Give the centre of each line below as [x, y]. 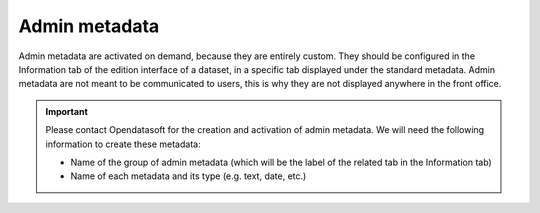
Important [67, 111]
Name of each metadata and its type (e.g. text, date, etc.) [188, 176]
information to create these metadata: [123, 144]
